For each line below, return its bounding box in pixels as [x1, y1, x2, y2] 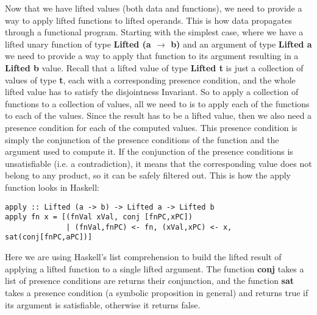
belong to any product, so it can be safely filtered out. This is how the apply [5, 169, 291, 182]
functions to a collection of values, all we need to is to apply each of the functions [5, 97, 310, 110]
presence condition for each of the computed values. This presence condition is [5, 121, 297, 133]
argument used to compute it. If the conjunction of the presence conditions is [5, 145, 293, 158]
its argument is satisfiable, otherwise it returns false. [5, 298, 201, 311]
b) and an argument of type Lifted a [171, 37, 312, 50]
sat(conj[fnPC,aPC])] [5, 233, 93, 242]
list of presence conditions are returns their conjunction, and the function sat [5, 274, 294, 287]
